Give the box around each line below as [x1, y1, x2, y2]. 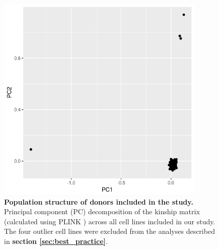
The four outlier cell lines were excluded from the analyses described [4, 226, 215, 236]
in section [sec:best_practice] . [4, 235, 108, 246]
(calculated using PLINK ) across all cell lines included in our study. [4, 216, 215, 226]
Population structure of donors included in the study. [4, 196, 193, 207]
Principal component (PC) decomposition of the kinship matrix [4, 206, 200, 217]
